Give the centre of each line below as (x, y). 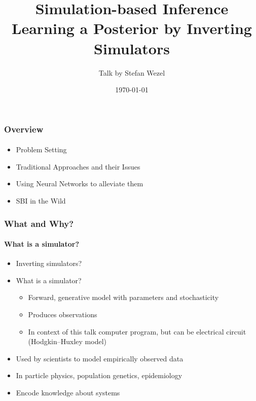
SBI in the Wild (41, 200)
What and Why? (39, 223)
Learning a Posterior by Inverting (132, 28)
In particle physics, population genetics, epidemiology (99, 375)
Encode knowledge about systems (68, 392)
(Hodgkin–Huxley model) (67, 341)
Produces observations (63, 314)
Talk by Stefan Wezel (132, 72)
